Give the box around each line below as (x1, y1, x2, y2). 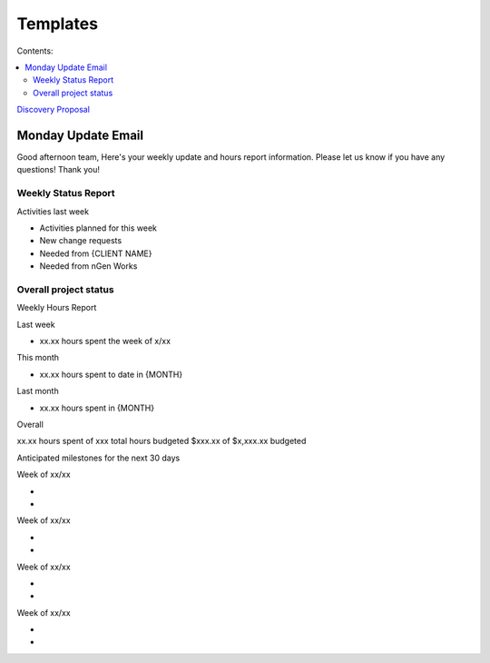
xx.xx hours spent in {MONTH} (39, 402, 154, 413)
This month (16, 352, 59, 363)
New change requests (39, 235, 122, 246)
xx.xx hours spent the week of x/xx (39, 336, 171, 347)
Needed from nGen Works (39, 261, 138, 272)
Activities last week (16, 205, 90, 217)
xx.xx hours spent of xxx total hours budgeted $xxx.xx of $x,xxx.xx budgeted (16, 436, 307, 447)
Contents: (16, 45, 54, 56)
